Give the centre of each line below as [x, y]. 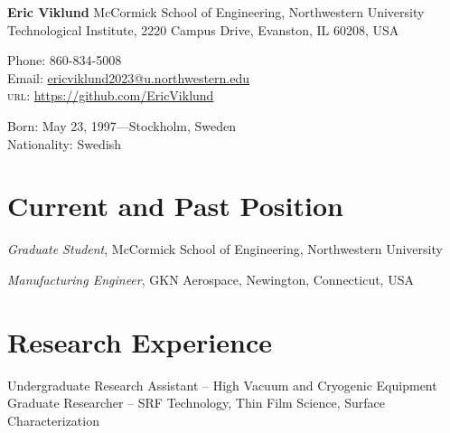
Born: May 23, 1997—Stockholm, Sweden [122, 125]
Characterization [53, 420]
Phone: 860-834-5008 [65, 60]
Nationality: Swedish [65, 143]
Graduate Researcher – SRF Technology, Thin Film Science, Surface [196, 403]
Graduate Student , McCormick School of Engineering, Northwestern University [225, 249]
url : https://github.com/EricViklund [111, 95]
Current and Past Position [175, 206]
